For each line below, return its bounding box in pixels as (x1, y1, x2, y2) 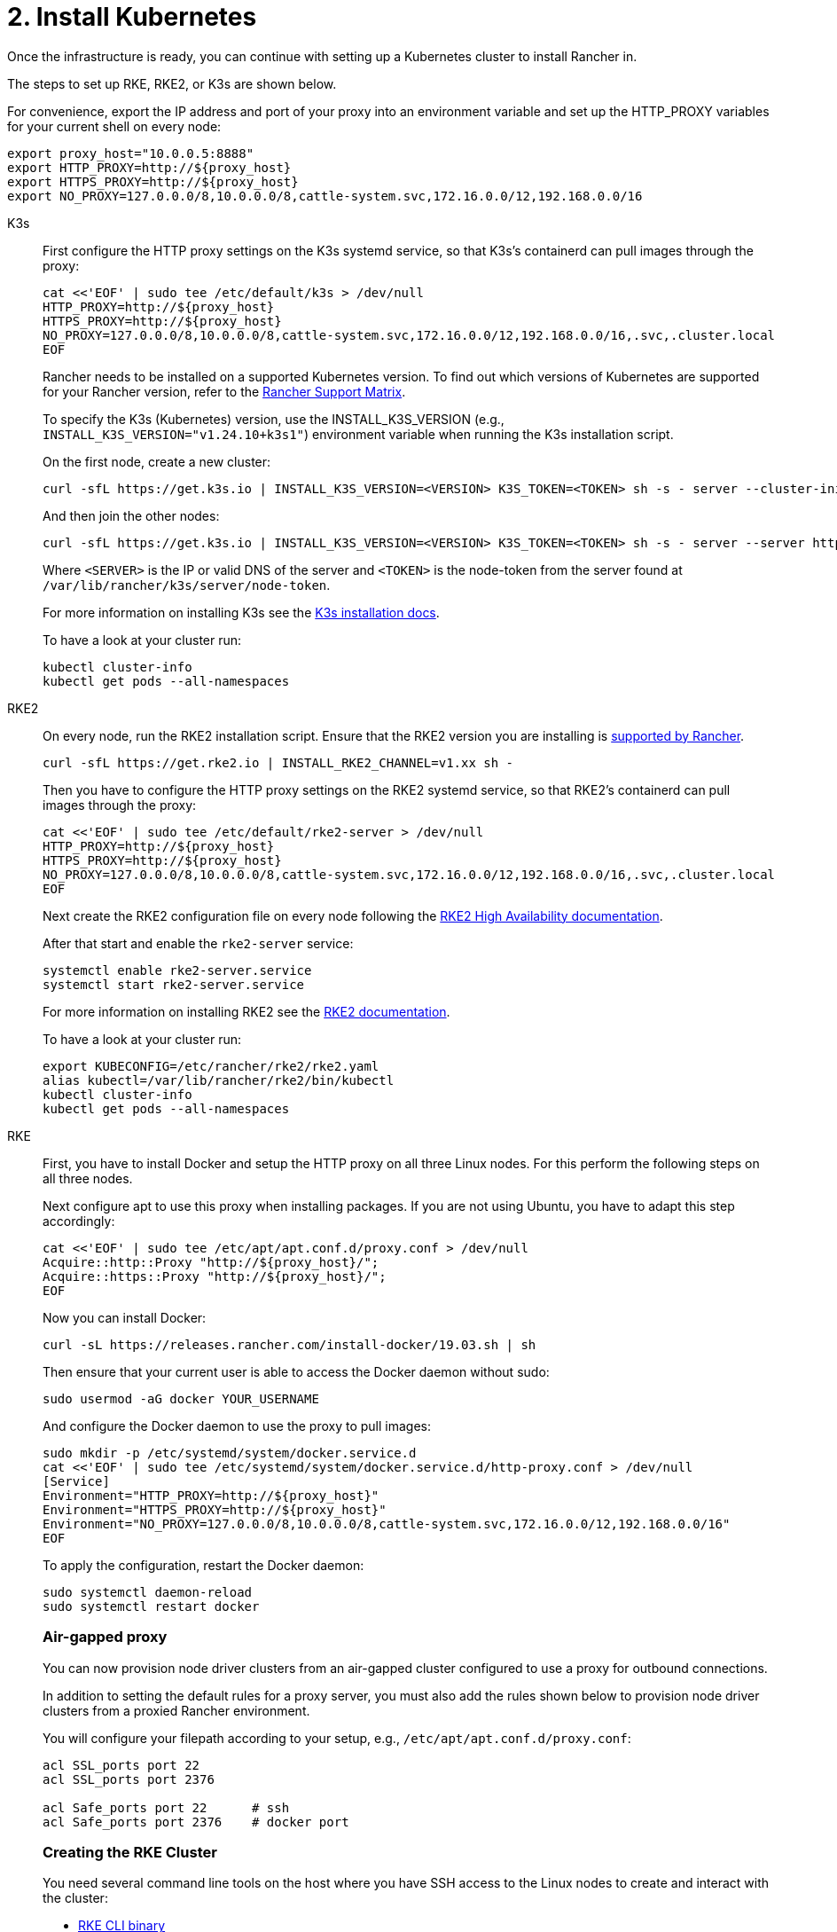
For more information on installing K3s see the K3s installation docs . (43, 604, 440, 620)
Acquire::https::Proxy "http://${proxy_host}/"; (43, 1268, 387, 1284)
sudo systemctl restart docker (43, 1598, 260, 1614)
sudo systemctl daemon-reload (43, 1584, 253, 1599)
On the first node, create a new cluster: (43, 453, 271, 469)
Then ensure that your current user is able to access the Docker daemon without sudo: (43, 1363, 550, 1379)
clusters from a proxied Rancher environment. (43, 1702, 310, 1718)
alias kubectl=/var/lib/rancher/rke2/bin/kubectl (43, 1072, 395, 1088)
